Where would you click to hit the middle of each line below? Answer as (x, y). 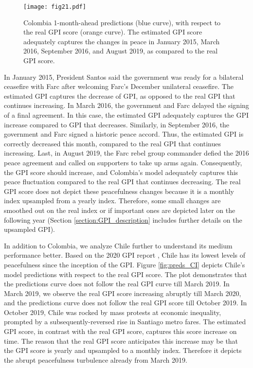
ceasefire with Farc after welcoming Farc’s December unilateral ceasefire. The (119, 86)
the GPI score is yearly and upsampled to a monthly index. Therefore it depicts (123, 350)
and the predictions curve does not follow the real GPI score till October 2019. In (126, 303)
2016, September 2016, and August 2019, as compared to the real (121, 51)
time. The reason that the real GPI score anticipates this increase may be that (121, 341)
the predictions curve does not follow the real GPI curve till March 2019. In (117, 284)
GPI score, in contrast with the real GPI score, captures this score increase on (120, 331)
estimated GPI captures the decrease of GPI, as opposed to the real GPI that (120, 96)
